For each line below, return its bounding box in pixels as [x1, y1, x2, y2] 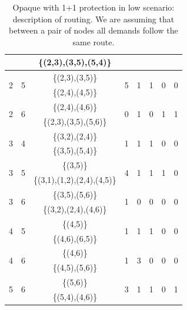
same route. [72, 35, 115, 48]
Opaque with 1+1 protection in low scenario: [12, 1, 175, 13]
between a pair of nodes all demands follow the [9, 24, 178, 36]
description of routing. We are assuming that [12, 12, 175, 25]
